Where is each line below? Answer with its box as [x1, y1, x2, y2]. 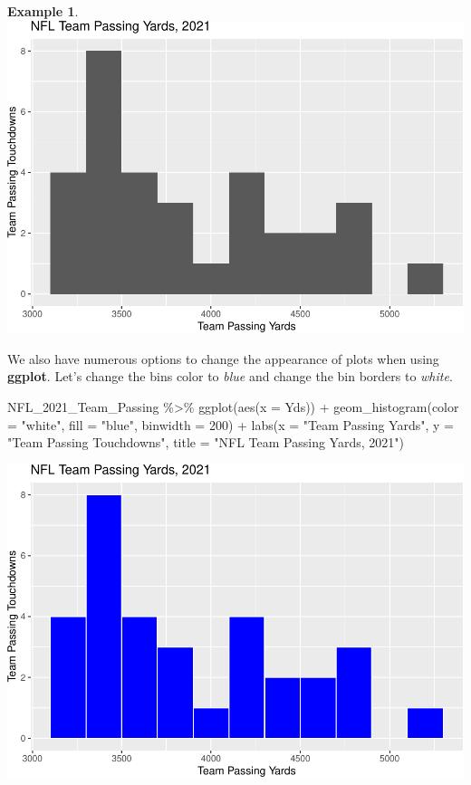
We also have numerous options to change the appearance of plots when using [7, 349, 439, 368]
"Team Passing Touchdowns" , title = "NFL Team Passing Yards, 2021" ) [7, 433, 404, 452]
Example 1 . [7, 2, 79, 20]
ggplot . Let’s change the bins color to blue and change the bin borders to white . [7, 367, 453, 386]
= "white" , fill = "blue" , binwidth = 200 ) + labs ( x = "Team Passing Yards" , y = [7, 415, 454, 434]
